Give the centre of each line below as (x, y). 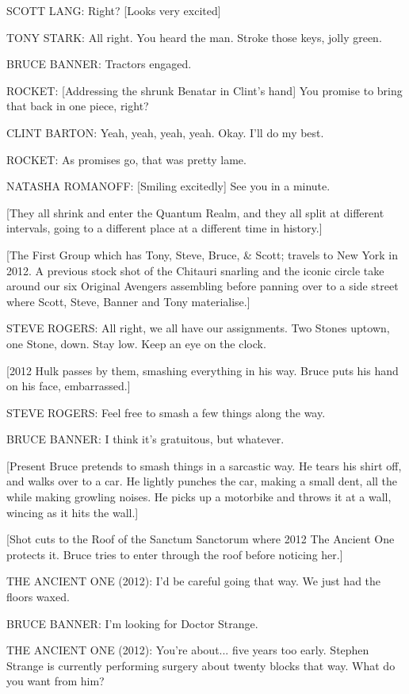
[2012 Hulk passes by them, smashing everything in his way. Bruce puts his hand (203, 370)
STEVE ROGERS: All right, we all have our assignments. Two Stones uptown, (198, 328)
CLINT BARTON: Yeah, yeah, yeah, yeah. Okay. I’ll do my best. (165, 132)
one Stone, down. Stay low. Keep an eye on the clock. (136, 343)
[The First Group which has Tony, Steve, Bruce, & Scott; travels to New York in (203, 254)
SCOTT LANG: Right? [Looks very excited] (114, 10)
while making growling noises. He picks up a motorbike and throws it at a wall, (199, 497)
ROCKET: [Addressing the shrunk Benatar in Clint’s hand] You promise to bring (204, 90)
